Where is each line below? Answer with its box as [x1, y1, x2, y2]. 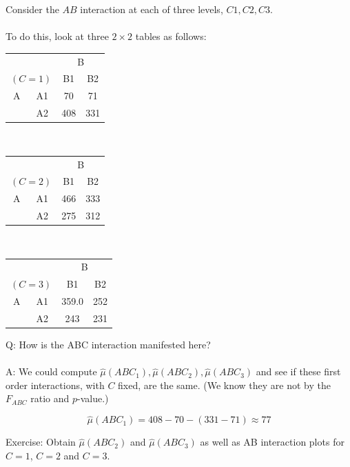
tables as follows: [135, 29, 207, 43]
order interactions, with [6, 377, 105, 392]
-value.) [77, 391, 109, 406]
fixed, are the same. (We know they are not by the [118, 377, 331, 392]
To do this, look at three [6, 29, 109, 43]
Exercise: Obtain [6, 435, 76, 449]
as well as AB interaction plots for [200, 435, 344, 449]
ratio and [30, 391, 70, 406]
